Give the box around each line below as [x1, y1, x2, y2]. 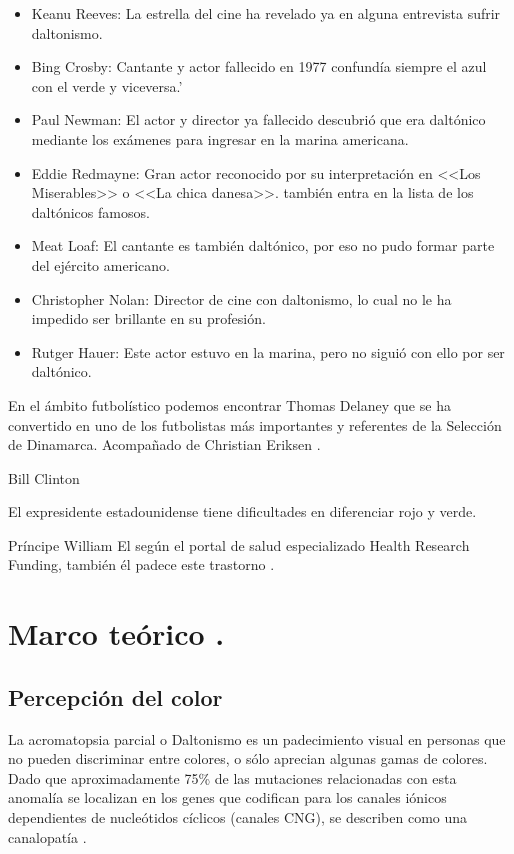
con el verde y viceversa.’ [31, 75, 183, 96]
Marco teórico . [8, 613, 225, 654]
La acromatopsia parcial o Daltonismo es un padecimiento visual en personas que [8, 728, 506, 749]
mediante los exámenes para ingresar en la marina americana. [31, 128, 409, 149]
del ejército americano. [31, 254, 170, 275]
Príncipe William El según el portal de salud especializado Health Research [8, 534, 470, 555]
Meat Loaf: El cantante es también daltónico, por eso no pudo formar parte [31, 235, 495, 256]
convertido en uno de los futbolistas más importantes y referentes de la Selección [8, 414, 502, 435]
